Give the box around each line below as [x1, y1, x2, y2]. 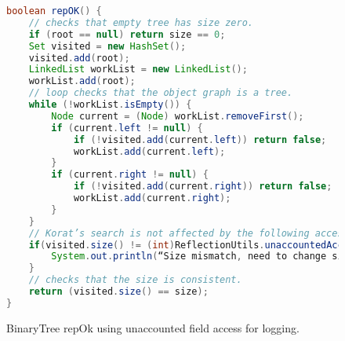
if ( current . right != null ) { [51, 169, 209, 181]
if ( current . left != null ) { [51, 122, 203, 134]
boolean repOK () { [6, 5, 102, 16]
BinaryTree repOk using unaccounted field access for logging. [6, 319, 300, 335]
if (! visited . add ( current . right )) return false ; [73, 181, 332, 192]
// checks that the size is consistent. [28, 274, 242, 286]
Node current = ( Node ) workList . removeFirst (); [51, 110, 304, 122]
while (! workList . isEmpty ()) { [28, 99, 192, 110]
